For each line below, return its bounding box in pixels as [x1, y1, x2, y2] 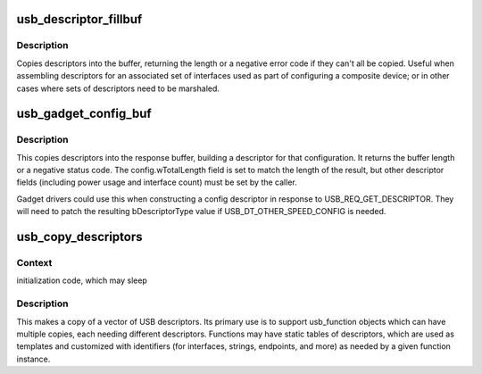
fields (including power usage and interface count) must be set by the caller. [16, 177, 298, 187]
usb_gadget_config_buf [16, 106, 152, 121]
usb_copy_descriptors [16, 229, 143, 245]
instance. [16, 353, 51, 364]
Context [16, 257, 53, 270]
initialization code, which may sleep [16, 275, 147, 286]
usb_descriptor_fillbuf [16, 12, 143, 27]
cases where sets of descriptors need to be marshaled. [16, 83, 220, 94]
